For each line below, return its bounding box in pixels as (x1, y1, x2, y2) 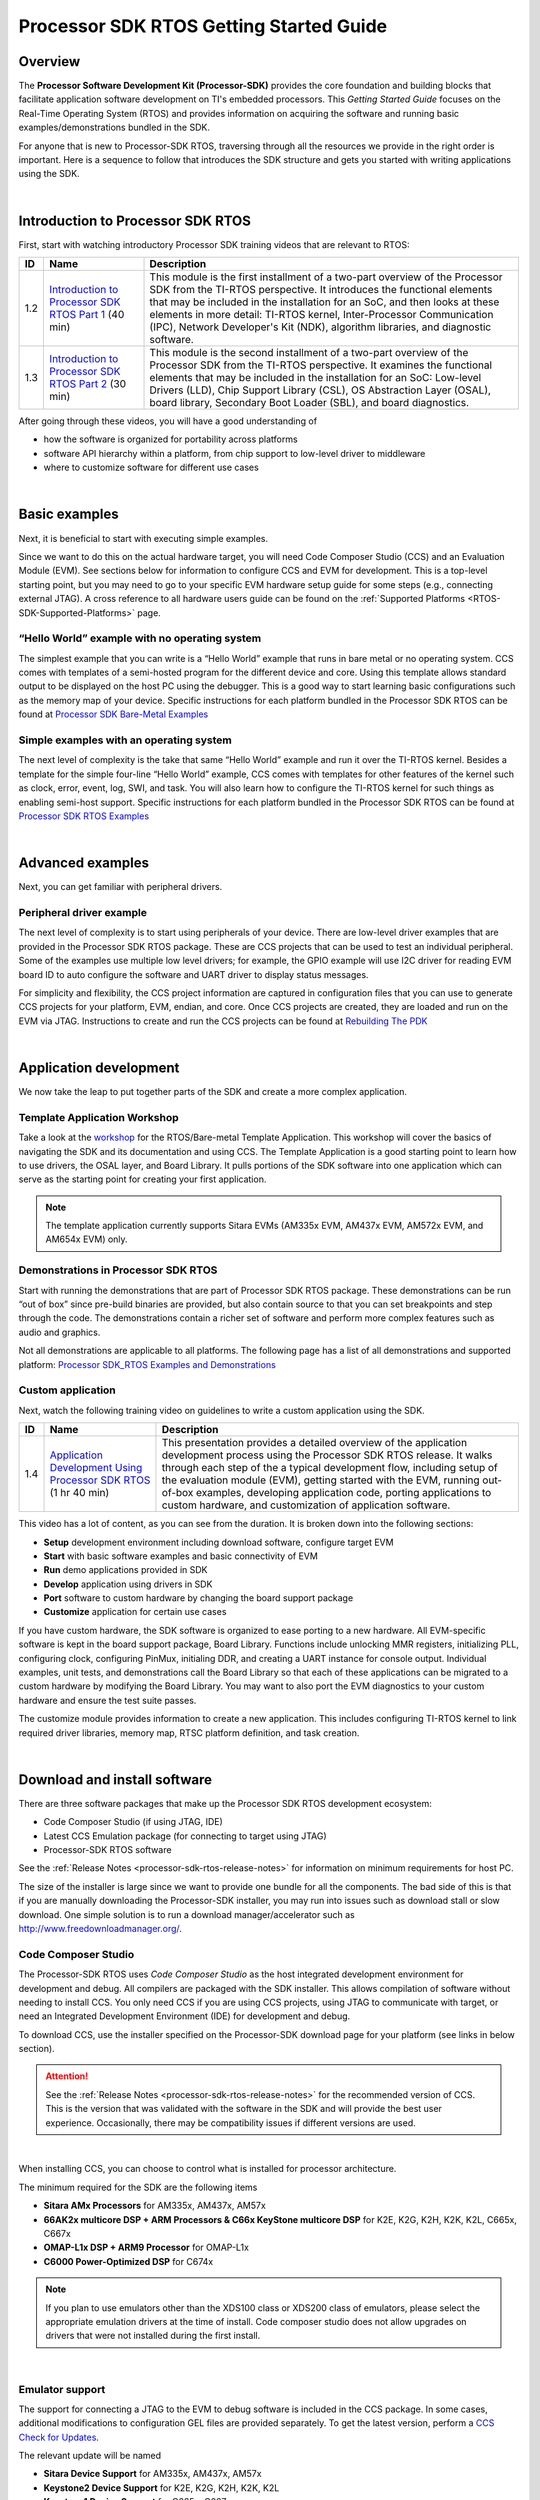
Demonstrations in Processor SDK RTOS (18, 1263, 218, 1277)
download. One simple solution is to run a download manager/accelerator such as (18, 1908, 355, 1920)
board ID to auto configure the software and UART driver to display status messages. (18, 968, 369, 980)
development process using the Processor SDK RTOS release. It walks (161, 1448, 493, 1462)
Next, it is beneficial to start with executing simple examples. (18, 532, 269, 544)
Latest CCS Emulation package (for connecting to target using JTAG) (43, 1830, 327, 1842)
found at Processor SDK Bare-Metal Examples (18, 708, 209, 720)
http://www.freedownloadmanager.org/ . (18, 1923, 182, 1934)
